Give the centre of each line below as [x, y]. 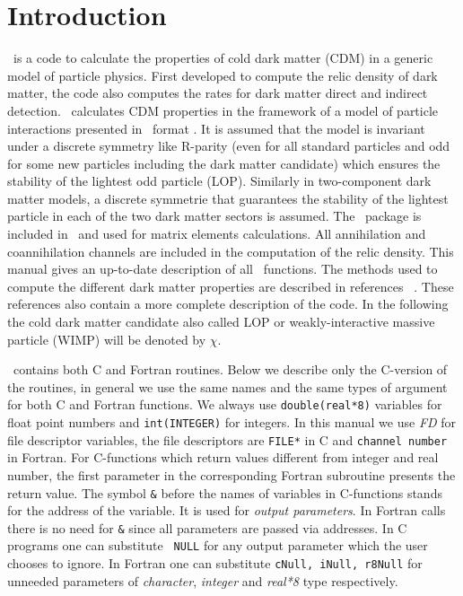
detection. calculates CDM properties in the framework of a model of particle [223, 110]
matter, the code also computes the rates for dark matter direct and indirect [218, 93]
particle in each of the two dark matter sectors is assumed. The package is [214, 216]
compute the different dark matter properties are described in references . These [231, 286]
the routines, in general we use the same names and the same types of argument [227, 386]
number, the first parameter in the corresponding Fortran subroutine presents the [231, 474]
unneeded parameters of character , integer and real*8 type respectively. [203, 580]
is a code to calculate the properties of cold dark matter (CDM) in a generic [223, 58]
